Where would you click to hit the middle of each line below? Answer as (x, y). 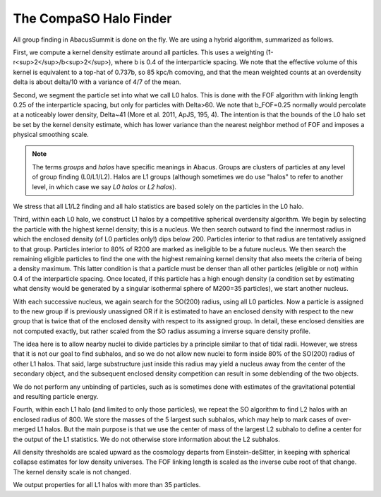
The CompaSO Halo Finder (92, 18)
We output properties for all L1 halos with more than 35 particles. (107, 485)
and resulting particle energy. (56, 397)
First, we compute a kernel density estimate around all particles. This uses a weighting (139, 52)
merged (24, 429)
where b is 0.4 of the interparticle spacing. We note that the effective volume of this (236, 62)
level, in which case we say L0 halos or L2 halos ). (104, 186)
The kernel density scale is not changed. (72, 472)
